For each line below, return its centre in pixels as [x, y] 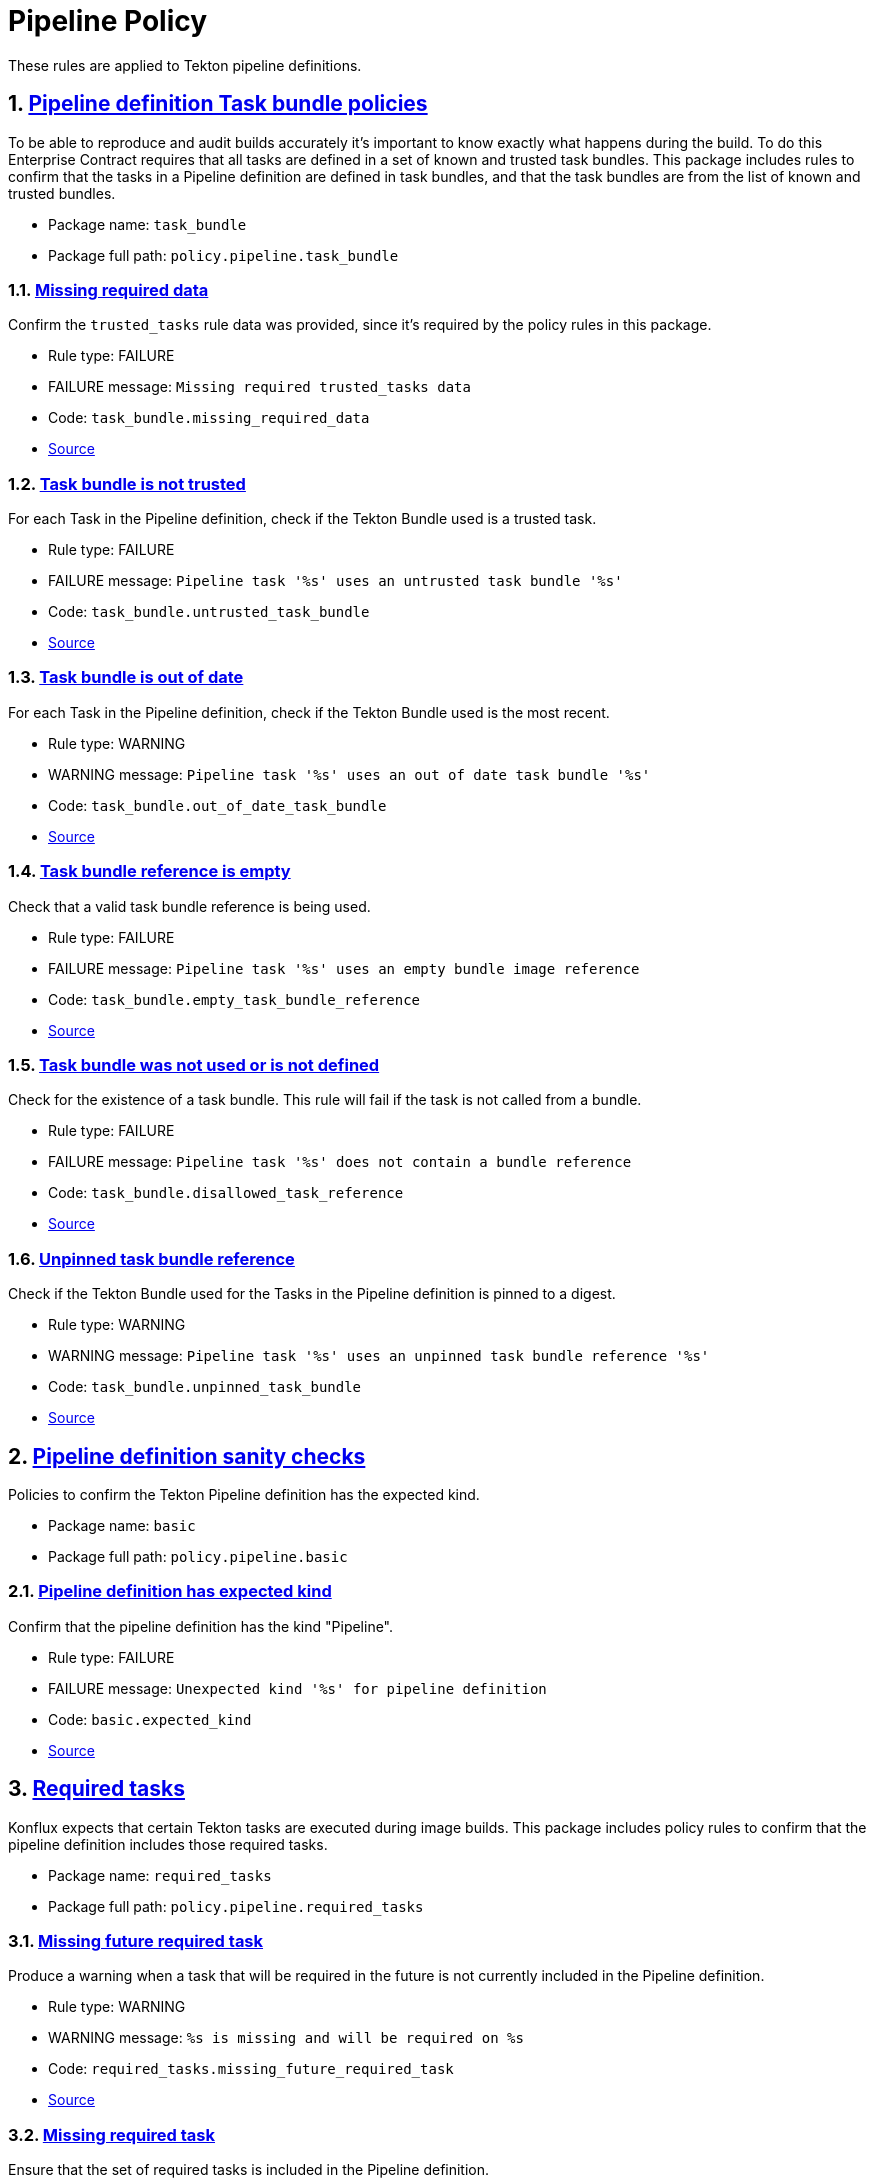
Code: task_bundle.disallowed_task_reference [226, 1193]
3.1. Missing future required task [136, 1940]
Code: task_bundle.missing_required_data [209, 418]
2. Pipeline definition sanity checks [187, 1456]
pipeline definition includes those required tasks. [168, 1844]
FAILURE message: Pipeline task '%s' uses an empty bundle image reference [344, 968]
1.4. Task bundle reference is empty [149, 871]
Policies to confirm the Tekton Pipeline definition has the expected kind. [244, 1494]
